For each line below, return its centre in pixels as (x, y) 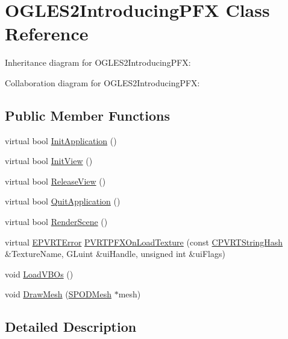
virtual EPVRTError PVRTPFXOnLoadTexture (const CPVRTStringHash (144, 242)
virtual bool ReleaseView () (55, 181)
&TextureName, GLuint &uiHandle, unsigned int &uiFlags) (115, 254)
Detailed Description (71, 327)
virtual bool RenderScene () (56, 222)
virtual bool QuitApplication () (63, 201)
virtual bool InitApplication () (61, 140)
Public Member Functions (87, 115)
